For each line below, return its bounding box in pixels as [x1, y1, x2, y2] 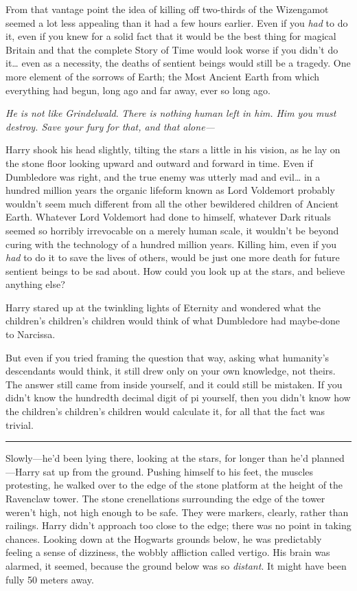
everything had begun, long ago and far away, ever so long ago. [5, 82, 270, 97]
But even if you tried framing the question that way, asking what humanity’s [5, 350, 330, 364]
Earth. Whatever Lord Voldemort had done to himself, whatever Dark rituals [5, 210, 331, 224]
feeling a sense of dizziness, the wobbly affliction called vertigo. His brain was [5, 545, 330, 559]
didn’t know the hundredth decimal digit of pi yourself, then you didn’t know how [5, 390, 351, 405]
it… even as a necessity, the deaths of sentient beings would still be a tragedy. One [5, 56, 351, 70]
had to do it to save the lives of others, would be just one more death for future [5, 250, 340, 265]
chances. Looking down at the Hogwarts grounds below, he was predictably [5, 531, 322, 546]
